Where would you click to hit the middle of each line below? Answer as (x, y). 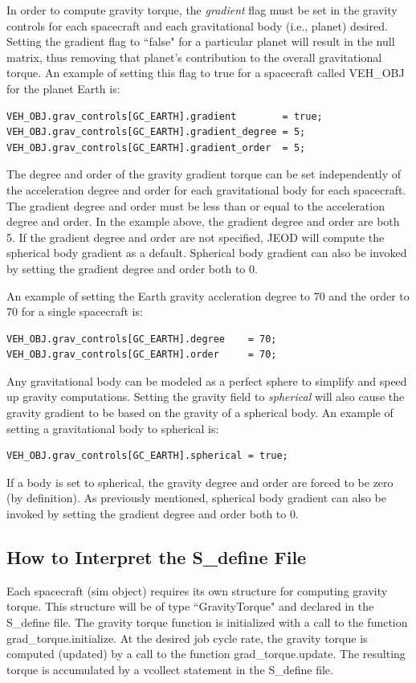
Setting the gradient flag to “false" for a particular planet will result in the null (201, 41)
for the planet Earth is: (63, 88)
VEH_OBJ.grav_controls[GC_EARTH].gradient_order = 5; (156, 147)
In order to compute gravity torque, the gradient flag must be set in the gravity (202, 10)
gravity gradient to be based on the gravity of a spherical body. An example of (200, 413)
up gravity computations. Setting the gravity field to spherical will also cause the (206, 397)
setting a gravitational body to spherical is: (113, 428)
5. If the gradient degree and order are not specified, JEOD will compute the (196, 237)
